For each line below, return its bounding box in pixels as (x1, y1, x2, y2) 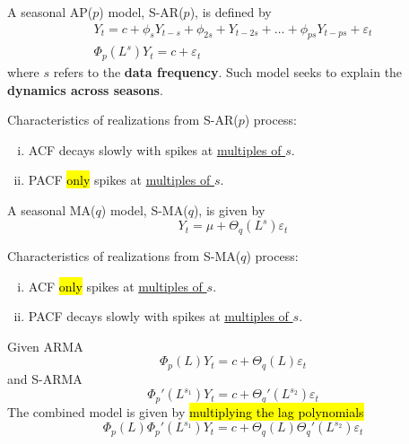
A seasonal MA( (7, 200, 96, 219)
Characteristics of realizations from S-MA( (7, 246, 241, 265)
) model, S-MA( (100, 200, 188, 219)
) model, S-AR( (99, 3, 184, 21)
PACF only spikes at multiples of (28, 170, 211, 189)
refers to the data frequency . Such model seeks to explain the (53, 62, 403, 81)
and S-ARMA (7, 369, 83, 387)
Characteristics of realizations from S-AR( (7, 110, 239, 129)
